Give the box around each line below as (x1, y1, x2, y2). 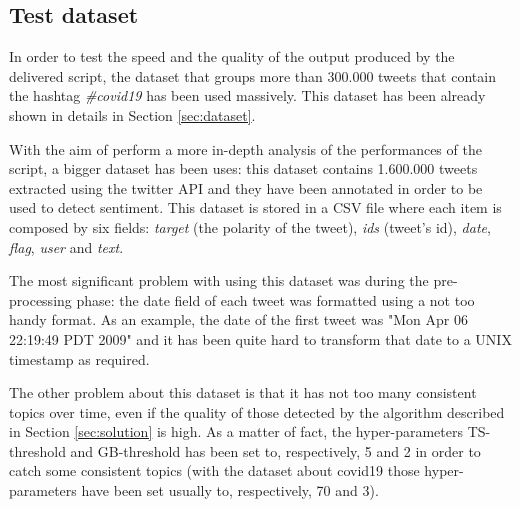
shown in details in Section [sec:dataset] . (9, 104, 256, 125)
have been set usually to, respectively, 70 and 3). (81, 480, 379, 501)
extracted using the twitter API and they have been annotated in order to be (9, 177, 483, 198)
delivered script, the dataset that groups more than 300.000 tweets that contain (9, 65, 496, 86)
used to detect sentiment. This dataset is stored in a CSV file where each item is (9, 197, 502, 218)
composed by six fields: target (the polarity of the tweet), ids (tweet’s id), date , (9, 216, 491, 237)
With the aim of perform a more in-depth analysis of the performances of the (9, 138, 482, 159)
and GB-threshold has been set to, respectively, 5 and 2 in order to (70, 440, 481, 461)
